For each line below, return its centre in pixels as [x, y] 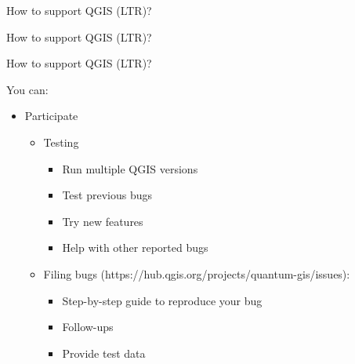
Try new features [103, 221]
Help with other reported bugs [135, 248]
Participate [51, 116]
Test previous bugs [107, 195]
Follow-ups [88, 327]
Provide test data [104, 353]
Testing [61, 142]
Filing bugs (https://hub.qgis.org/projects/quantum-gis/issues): [197, 273]
